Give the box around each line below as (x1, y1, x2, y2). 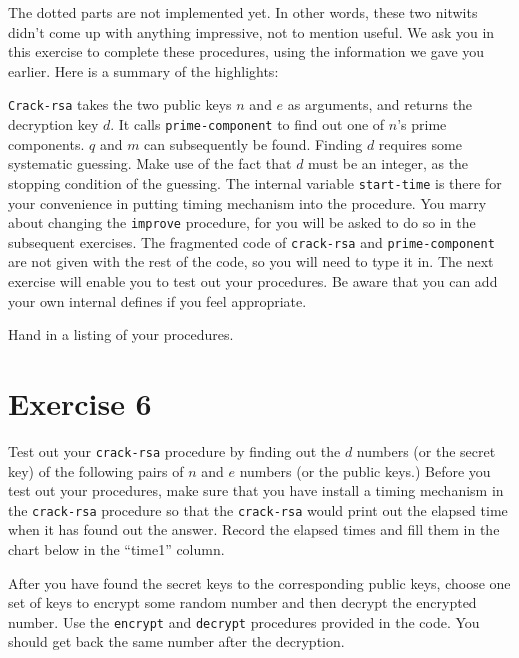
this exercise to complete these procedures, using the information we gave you (8, 41, 485, 62)
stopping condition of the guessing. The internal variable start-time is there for (8, 172, 502, 193)
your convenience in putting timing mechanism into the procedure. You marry (8, 192, 487, 213)
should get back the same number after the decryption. (8, 631, 345, 652)
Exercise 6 (8, 383, 152, 423)
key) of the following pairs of (8, 460, 184, 481)
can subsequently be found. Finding (144, 133, 363, 154)
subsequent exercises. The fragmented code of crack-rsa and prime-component (8, 231, 495, 252)
